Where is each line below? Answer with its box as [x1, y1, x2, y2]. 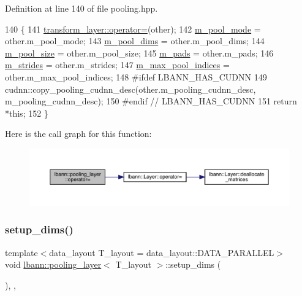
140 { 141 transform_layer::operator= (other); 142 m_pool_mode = [5, 22, 261, 35]
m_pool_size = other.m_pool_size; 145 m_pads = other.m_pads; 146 [5, 46, 274, 59]
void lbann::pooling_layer [5, 258, 102, 271]
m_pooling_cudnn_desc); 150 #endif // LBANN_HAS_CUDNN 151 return [5, 95, 297, 107]
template [5, 246, 38, 259]
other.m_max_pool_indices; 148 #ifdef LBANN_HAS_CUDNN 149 [5, 70, 267, 83]
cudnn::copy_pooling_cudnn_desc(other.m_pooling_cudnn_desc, [5, 82, 256, 95]
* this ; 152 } [5, 106, 48, 119]
